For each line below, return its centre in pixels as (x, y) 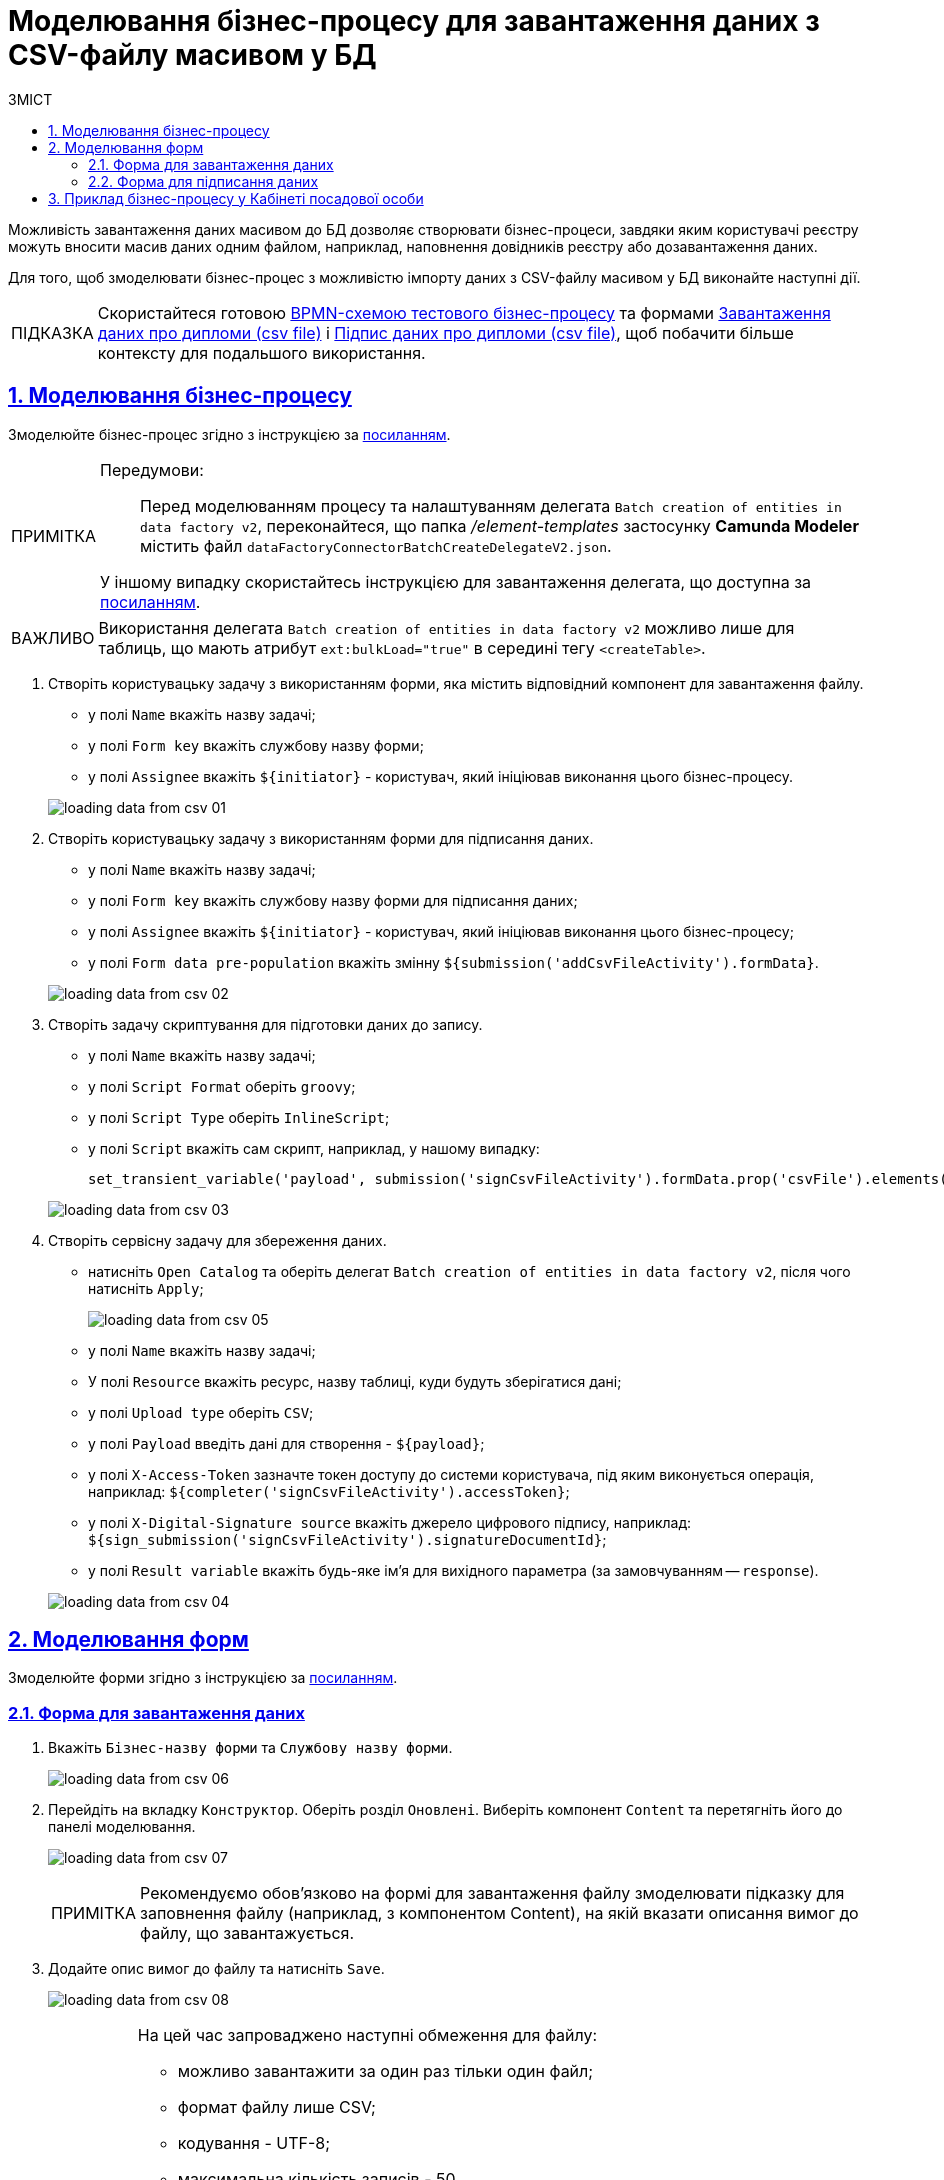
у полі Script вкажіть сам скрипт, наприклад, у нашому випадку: (314, 1148)
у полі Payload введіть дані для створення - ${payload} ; (286, 1443)
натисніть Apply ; (146, 1288)
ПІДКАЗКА (52, 332)
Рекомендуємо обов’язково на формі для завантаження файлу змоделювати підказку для (492, 1893)
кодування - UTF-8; (254, 2143)
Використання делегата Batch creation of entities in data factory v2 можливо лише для (446, 627)
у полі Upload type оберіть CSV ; (201, 1412)
